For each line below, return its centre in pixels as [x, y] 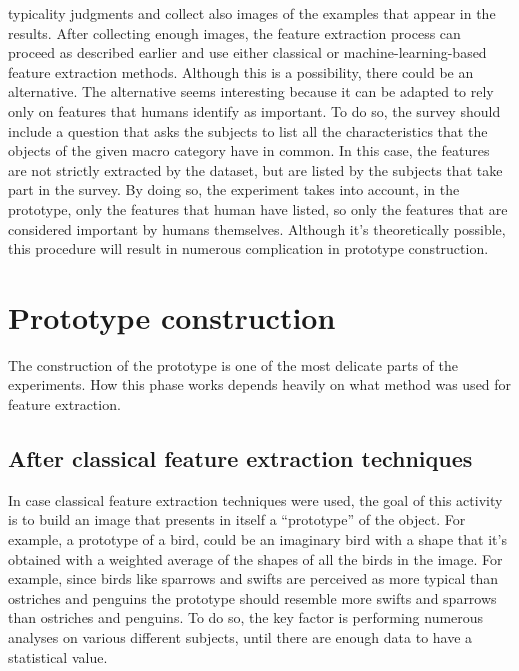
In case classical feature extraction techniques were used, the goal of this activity [255, 499]
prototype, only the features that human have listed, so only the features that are [258, 208]
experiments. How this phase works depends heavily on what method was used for [260, 384]
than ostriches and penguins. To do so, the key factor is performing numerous [246, 617]
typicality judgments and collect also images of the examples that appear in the [252, 13]
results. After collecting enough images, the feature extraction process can [234, 32]
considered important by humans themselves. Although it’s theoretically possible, [257, 228]
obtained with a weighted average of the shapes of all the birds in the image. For [255, 558]
